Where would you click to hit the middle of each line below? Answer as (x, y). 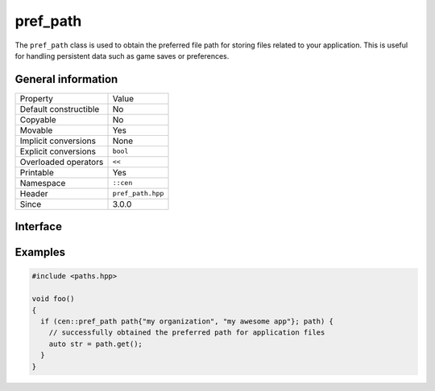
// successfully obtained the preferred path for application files (187, 333)
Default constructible (60, 109)
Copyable (38, 119)
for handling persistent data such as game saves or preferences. (122, 56)
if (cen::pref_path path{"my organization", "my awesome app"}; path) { (187, 321)
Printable (37, 172)
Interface (38, 226)
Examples (40, 252)
